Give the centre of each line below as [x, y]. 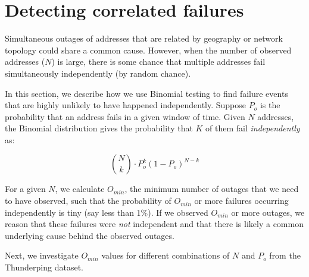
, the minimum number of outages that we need [212, 189]
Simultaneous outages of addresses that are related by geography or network [144, 38]
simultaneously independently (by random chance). [98, 73]
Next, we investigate [42, 255]
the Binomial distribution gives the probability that [99, 128]
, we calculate [80, 189]
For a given [25, 189]
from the [285, 255]
